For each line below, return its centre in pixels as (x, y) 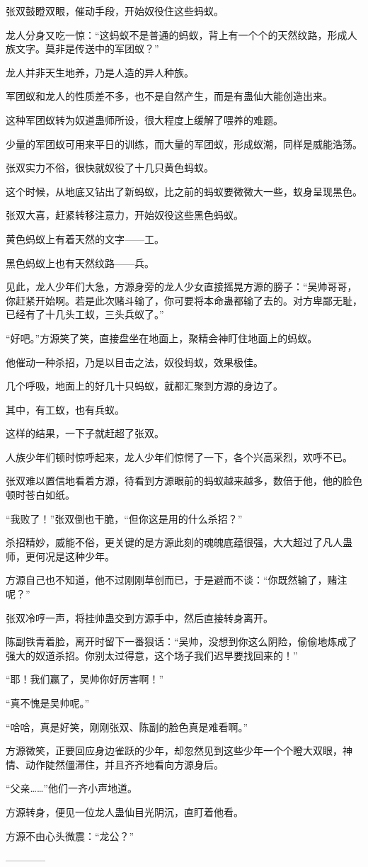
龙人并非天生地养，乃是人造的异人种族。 (100, 72)
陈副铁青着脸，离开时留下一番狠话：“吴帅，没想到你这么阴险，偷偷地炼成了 (182, 641)
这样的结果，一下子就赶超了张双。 (85, 433)
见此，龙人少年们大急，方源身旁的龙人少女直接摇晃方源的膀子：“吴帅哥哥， (182, 287)
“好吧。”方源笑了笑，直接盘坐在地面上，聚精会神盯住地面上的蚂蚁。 (162, 338)
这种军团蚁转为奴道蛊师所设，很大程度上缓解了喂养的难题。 (144, 119)
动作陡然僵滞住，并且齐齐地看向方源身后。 (124, 764)
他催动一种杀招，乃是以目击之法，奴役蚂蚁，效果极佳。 (134, 362)
